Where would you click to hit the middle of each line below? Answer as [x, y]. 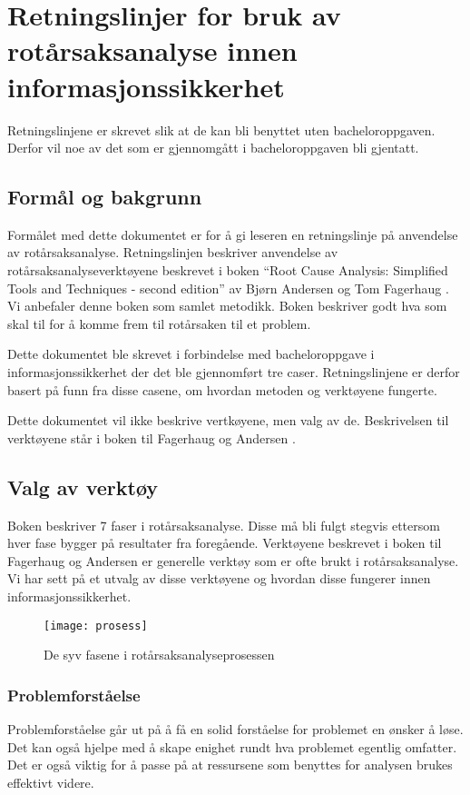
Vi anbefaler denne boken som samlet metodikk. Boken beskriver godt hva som [227, 306]
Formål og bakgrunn [105, 197]
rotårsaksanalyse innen [152, 50]
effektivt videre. [51, 782]
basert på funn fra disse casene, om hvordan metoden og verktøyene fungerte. [222, 389]
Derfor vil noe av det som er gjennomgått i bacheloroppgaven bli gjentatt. [213, 148]
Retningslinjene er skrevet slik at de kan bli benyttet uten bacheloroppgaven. [221, 129]
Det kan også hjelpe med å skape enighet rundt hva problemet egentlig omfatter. [232, 746]
